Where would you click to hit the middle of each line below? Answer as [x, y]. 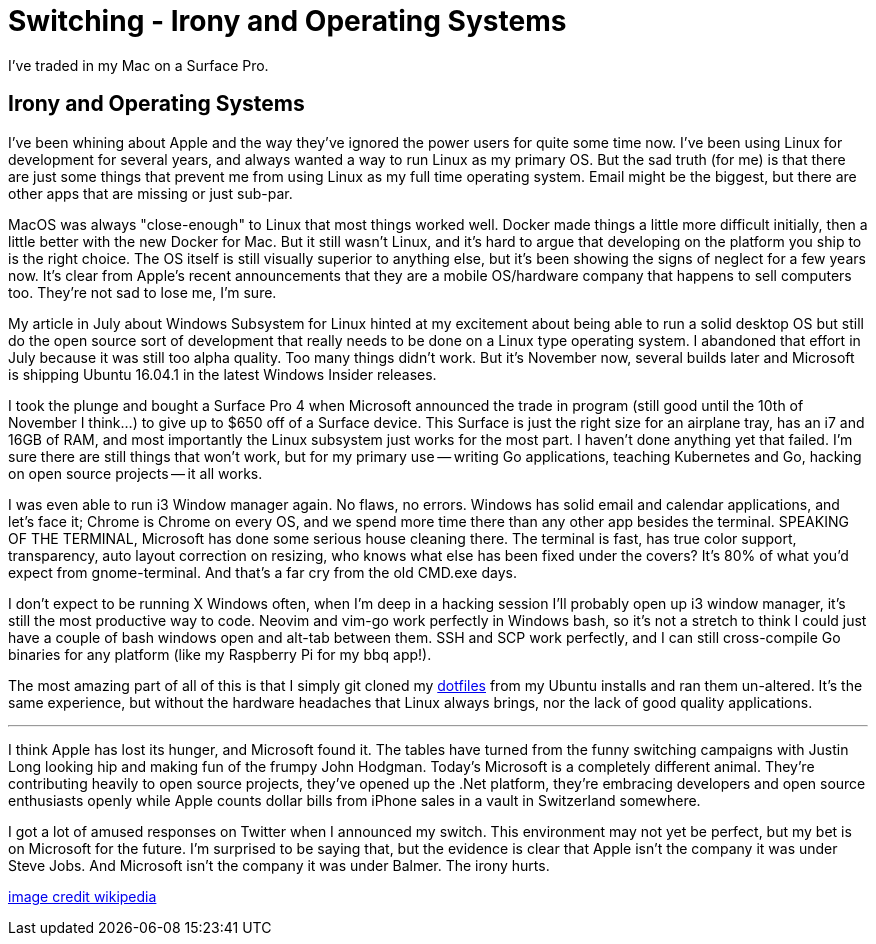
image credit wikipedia [82, 896]
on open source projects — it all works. [135, 473]
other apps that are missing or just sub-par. [150, 193]
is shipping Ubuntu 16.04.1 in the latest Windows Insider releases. [222, 374]
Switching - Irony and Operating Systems [287, 21]
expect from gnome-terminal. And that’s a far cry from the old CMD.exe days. [262, 572]
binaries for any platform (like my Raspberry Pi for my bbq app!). [220, 654]
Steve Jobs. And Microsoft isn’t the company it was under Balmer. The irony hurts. [279, 865]
